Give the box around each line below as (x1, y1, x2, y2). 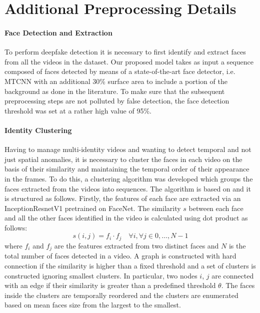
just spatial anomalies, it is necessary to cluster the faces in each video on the (4, 153, 242, 164)
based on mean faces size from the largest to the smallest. (4, 299, 181, 310)
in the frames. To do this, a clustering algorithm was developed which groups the (4, 173, 253, 183)
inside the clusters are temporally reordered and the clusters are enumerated (4, 289, 238, 300)
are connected (211, 270, 254, 280)
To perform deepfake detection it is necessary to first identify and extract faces (4, 46, 246, 57)
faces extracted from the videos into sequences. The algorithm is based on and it (4, 183, 251, 193)
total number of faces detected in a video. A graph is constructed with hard (4, 250, 236, 261)
